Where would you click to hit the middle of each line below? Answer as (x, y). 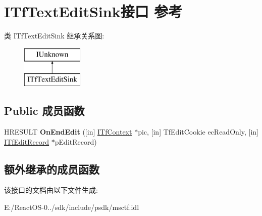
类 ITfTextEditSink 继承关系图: (54, 36)
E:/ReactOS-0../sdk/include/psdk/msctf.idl (72, 207)
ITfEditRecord (27, 141)
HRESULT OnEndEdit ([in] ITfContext (68, 132)
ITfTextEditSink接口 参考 (93, 11)
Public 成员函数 (44, 111)
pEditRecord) (76, 141)
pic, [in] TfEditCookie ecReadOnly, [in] (198, 132)
